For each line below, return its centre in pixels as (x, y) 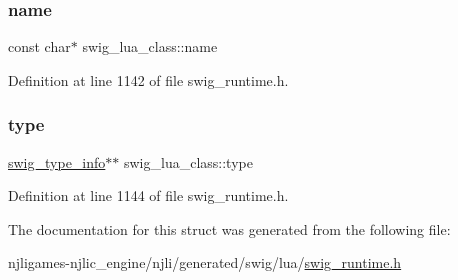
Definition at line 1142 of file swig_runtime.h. (148, 79)
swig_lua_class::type (188, 161)
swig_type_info (57, 161)
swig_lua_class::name (150, 46)
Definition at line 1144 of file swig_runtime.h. (148, 195)
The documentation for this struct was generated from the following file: (229, 228)
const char (39, 46)
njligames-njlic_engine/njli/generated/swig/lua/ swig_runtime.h (205, 262)
